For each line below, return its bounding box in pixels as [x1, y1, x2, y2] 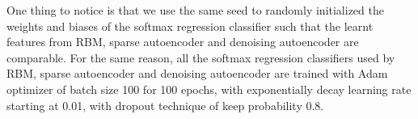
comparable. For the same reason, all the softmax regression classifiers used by [6, 49, 395, 66]
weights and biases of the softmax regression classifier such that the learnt [6, 17, 374, 34]
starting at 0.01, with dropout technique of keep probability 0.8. [6, 96, 324, 113]
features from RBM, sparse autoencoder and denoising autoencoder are [6, 33, 359, 50]
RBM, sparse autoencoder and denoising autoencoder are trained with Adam [6, 65, 388, 82]
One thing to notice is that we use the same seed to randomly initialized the [6, 2, 384, 18]
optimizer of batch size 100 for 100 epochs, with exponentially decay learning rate [6, 80, 412, 97]
